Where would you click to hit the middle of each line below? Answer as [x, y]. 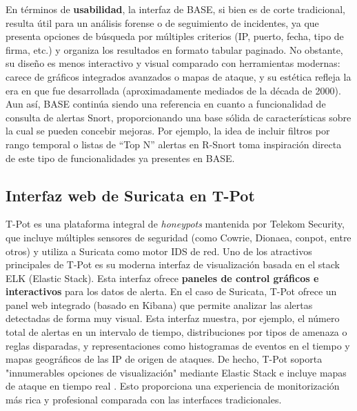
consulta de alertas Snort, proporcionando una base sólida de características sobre [178, 117]
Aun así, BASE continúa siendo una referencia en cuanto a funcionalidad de [166, 104]
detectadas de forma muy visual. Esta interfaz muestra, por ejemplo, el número [173, 318]
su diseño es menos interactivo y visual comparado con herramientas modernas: [173, 63]
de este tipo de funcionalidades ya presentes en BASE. [120, 158]
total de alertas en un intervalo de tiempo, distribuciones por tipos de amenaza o [176, 332]
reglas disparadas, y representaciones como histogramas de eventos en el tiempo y [178, 345]
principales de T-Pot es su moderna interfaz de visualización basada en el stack [173, 264]
